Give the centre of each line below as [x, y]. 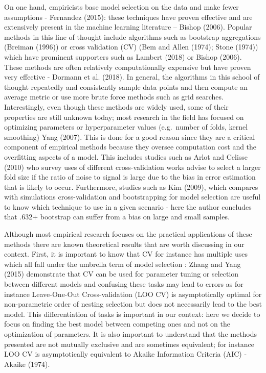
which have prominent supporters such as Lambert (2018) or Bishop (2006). [123, 56]
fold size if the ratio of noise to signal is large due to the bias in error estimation [130, 177]
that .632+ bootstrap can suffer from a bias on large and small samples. [117, 217]
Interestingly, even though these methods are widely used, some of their [116, 106]
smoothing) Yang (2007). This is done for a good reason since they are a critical [130, 136]
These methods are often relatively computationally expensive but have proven [128, 67]
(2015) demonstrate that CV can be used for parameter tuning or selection [121, 274]
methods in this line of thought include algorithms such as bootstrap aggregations [132, 36]
